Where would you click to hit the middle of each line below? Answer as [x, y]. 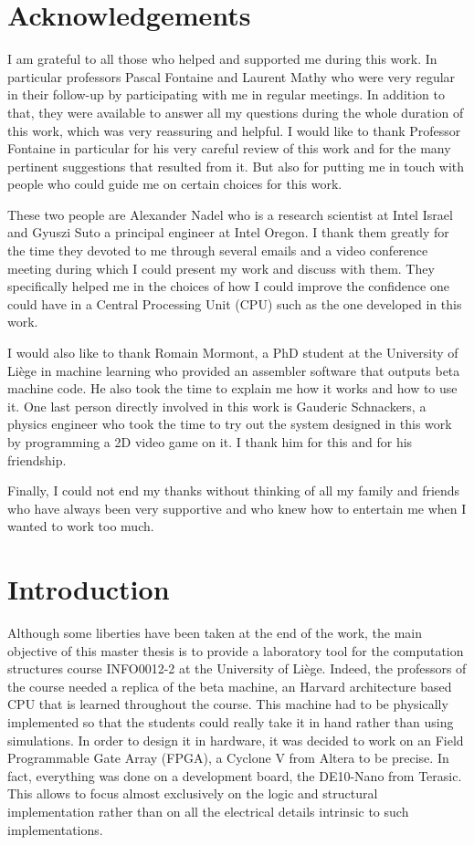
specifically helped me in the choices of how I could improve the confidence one [228, 286]
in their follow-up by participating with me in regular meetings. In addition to [226, 94]
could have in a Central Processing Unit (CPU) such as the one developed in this [235, 303]
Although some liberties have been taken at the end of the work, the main [215, 633]
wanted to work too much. [81, 526]
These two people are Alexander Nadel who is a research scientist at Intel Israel [230, 214]
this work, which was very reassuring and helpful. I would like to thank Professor [234, 130]
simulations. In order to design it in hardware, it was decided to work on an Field [236, 740]
